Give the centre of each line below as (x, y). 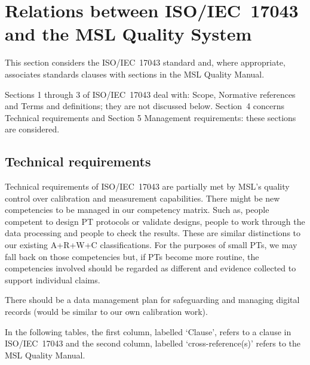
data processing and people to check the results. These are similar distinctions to (153, 233)
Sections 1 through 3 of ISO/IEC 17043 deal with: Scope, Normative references (150, 94)
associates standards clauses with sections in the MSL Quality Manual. (135, 74)
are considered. (32, 129)
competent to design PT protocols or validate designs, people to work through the (155, 221)
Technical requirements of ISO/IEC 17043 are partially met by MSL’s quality (147, 186)
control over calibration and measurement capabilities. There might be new (142, 198)
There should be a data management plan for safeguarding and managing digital (152, 300)
